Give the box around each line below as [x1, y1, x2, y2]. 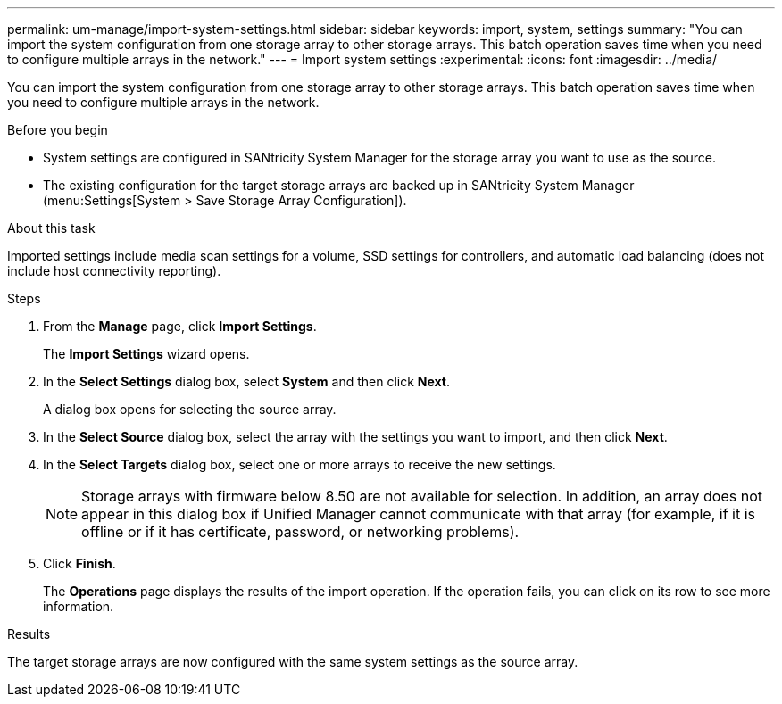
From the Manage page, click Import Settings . [43, 319, 317, 334]
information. [43, 599, 114, 614]
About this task [7, 220, 96, 236]
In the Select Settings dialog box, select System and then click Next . [43, 374, 451, 389]
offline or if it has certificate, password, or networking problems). [81, 523, 520, 541]
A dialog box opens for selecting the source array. [43, 402, 337, 417]
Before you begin [7, 122, 108, 137]
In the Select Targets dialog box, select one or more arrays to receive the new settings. [43, 457, 556, 472]
